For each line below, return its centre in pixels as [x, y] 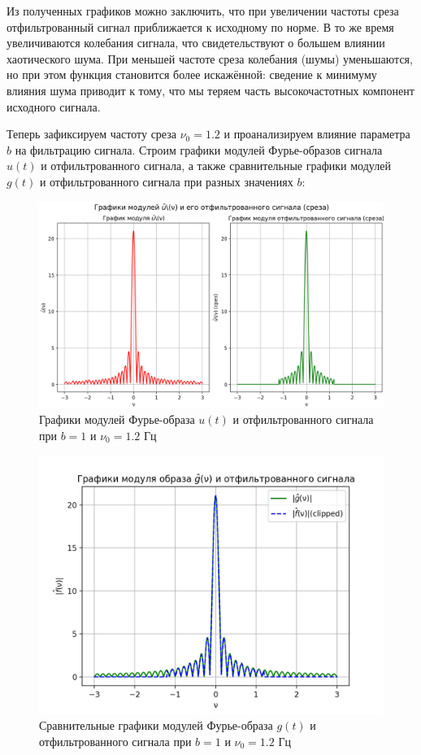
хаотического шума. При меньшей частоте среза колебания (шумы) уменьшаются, [210, 58]
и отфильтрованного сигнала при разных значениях [166, 181]
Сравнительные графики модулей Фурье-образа [156, 725]
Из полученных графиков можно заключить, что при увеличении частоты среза [203, 11]
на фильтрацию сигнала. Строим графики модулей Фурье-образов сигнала [199, 149]
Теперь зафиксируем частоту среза [91, 134]
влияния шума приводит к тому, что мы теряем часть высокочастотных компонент [210, 90]
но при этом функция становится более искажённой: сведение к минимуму [192, 74]
